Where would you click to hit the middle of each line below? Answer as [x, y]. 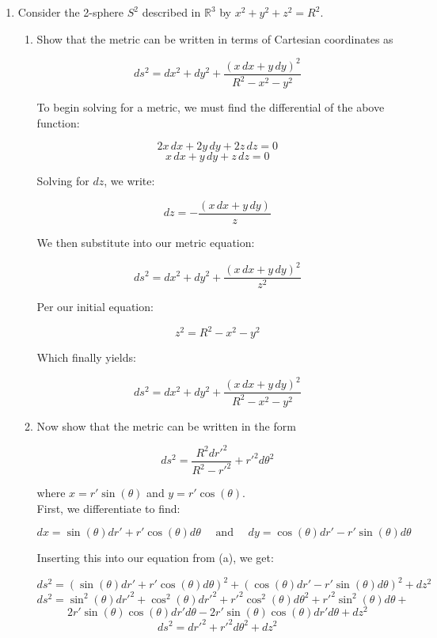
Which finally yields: [86, 357]
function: [58, 122]
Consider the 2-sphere [71, 12]
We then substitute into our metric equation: [146, 242]
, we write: [129, 181]
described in [171, 12]
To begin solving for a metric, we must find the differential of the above [211, 107]
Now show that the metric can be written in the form [166, 425]
